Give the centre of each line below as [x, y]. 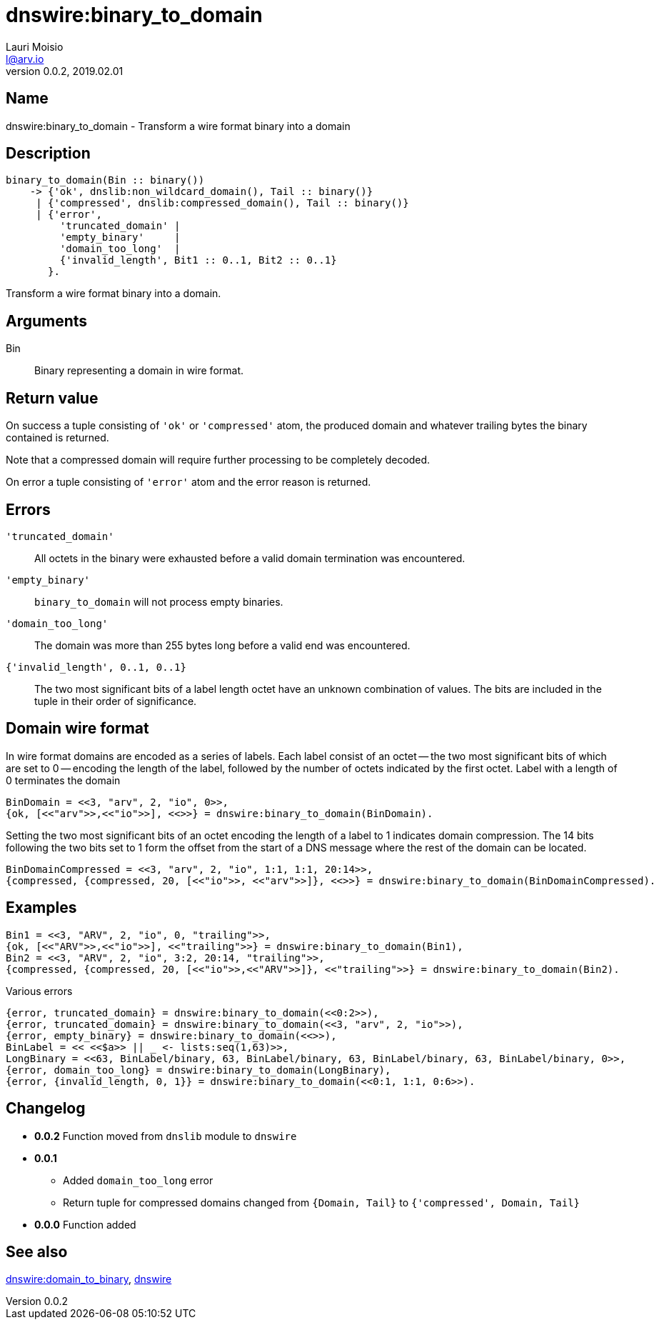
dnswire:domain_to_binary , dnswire [89, 1279]
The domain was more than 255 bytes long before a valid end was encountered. [222, 645]
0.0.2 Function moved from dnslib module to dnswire [166, 1136]
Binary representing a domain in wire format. [139, 371]
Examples [41, 908]
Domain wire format [77, 729]
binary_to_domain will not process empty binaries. [159, 601]
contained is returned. [57, 438]
